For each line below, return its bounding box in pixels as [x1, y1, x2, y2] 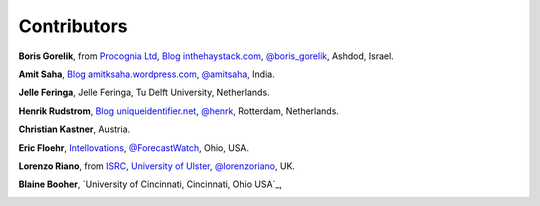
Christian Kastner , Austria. [18, 123, 131, 135]
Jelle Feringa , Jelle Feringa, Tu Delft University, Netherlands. [18, 86, 270, 99]
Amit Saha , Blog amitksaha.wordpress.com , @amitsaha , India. [18, 68, 275, 80]
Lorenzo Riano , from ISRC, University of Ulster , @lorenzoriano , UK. [18, 160, 295, 172]
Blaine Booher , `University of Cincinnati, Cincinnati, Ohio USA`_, [18, 178, 283, 190]
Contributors [18, 15, 129, 37]
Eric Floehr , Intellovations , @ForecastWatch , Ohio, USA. [18, 141, 250, 154]
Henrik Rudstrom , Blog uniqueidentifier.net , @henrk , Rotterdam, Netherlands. [18, 105, 340, 117]
